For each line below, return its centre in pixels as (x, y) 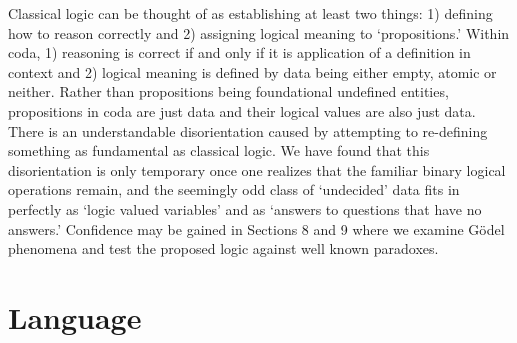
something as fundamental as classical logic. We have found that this (219, 150)
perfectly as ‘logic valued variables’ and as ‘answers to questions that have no (245, 208)
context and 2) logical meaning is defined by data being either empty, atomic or (252, 71)
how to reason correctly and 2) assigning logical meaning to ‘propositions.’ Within (259, 32)
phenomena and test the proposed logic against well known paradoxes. (223, 248)
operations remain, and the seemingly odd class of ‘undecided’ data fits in (234, 189)
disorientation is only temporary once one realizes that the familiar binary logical (257, 169)
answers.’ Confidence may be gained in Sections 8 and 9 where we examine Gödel (256, 228)
